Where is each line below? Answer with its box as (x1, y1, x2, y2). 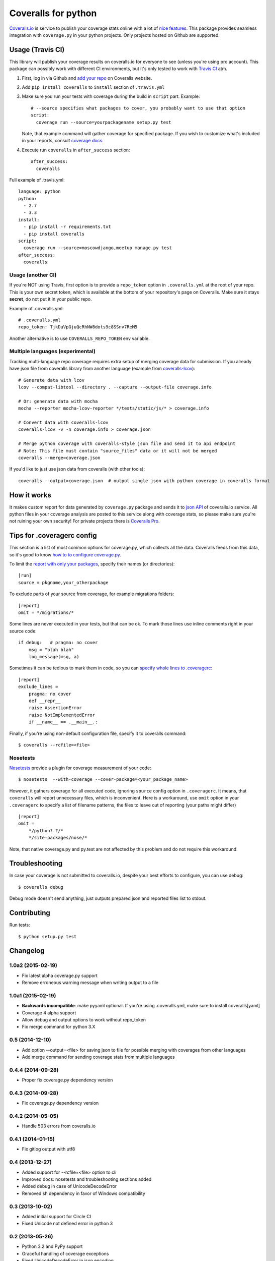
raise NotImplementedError (28, 712, 96, 718)
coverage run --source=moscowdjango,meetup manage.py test (23, 245, 172, 251)
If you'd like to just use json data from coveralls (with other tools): (9, 466, 145, 472)
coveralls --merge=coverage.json (18, 454, 101, 461)
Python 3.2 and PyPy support (22, 1243, 83, 1249)
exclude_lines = (18, 684, 58, 690)
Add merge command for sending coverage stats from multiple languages (22, 1054, 175, 1060)
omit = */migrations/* (18, 610, 74, 615)
